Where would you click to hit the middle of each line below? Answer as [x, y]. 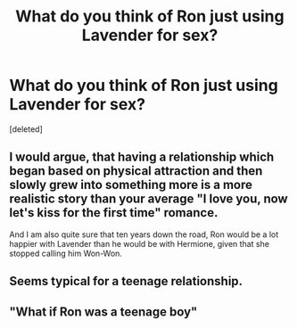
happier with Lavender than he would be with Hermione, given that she [140, 243]
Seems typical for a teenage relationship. [126, 281]
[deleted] [26, 129]
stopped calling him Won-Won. [66, 253]
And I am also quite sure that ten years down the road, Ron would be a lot [144, 234]
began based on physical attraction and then [136, 171]
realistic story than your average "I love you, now [148, 199]
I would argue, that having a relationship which [142, 157]
